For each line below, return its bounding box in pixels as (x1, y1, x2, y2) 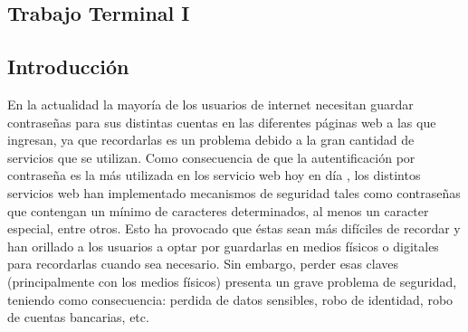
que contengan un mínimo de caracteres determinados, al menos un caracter (7, 201, 429, 220)
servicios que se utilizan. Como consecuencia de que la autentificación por (7, 147, 415, 166)
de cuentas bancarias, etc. (7, 308, 149, 327)
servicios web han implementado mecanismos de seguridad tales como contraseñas (7, 183, 461, 202)
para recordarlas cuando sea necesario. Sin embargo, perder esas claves (7, 254, 399, 273)
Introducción (7, 52, 129, 81)
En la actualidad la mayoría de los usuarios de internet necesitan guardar (7, 94, 414, 113)
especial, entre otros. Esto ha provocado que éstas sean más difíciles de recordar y (7, 219, 461, 238)
